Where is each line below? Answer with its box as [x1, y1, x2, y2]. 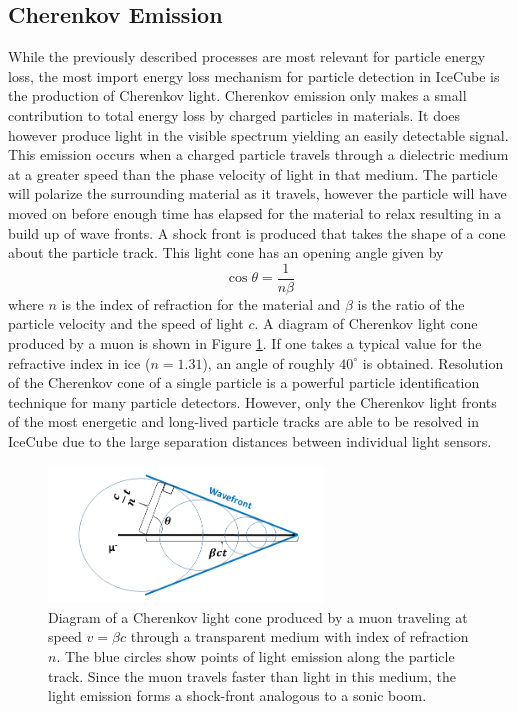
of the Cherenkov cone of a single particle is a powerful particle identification [8, 372, 480, 393]
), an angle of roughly [202, 352, 335, 373]
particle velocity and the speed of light [8, 313, 244, 334]
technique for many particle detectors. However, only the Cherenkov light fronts [8, 391, 497, 412]
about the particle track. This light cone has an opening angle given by [8, 242, 444, 263]
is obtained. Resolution [362, 352, 504, 373]
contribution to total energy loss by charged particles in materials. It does [8, 104, 461, 125]
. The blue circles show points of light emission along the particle [56, 645, 455, 666]
